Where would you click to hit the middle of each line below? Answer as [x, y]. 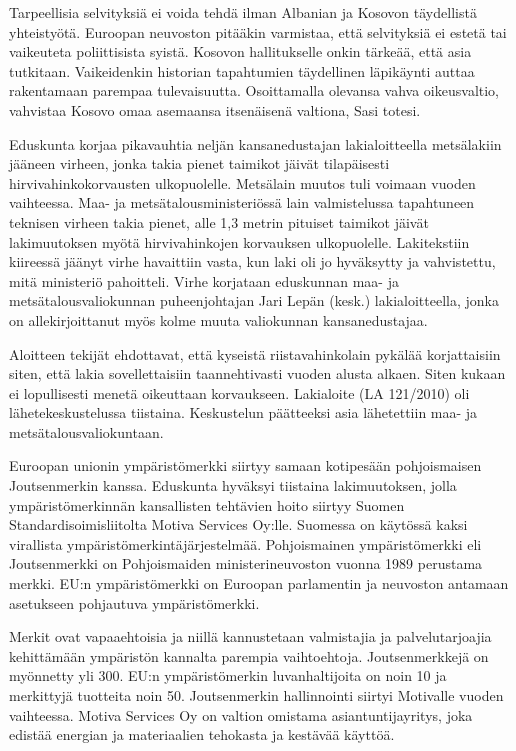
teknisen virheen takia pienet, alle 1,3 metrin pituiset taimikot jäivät [219, 221]
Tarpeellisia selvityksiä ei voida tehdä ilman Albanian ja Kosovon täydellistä [243, 12]
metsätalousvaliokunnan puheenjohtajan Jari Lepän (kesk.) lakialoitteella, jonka [254, 300]
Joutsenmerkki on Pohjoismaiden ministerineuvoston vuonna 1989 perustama [246, 563]
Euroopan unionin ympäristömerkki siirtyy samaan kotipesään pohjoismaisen [245, 465]
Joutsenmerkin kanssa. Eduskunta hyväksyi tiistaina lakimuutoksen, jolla [233, 485]
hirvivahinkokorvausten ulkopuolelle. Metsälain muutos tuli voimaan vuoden [242, 182]
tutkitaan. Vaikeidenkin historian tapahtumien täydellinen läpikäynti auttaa [242, 70]
